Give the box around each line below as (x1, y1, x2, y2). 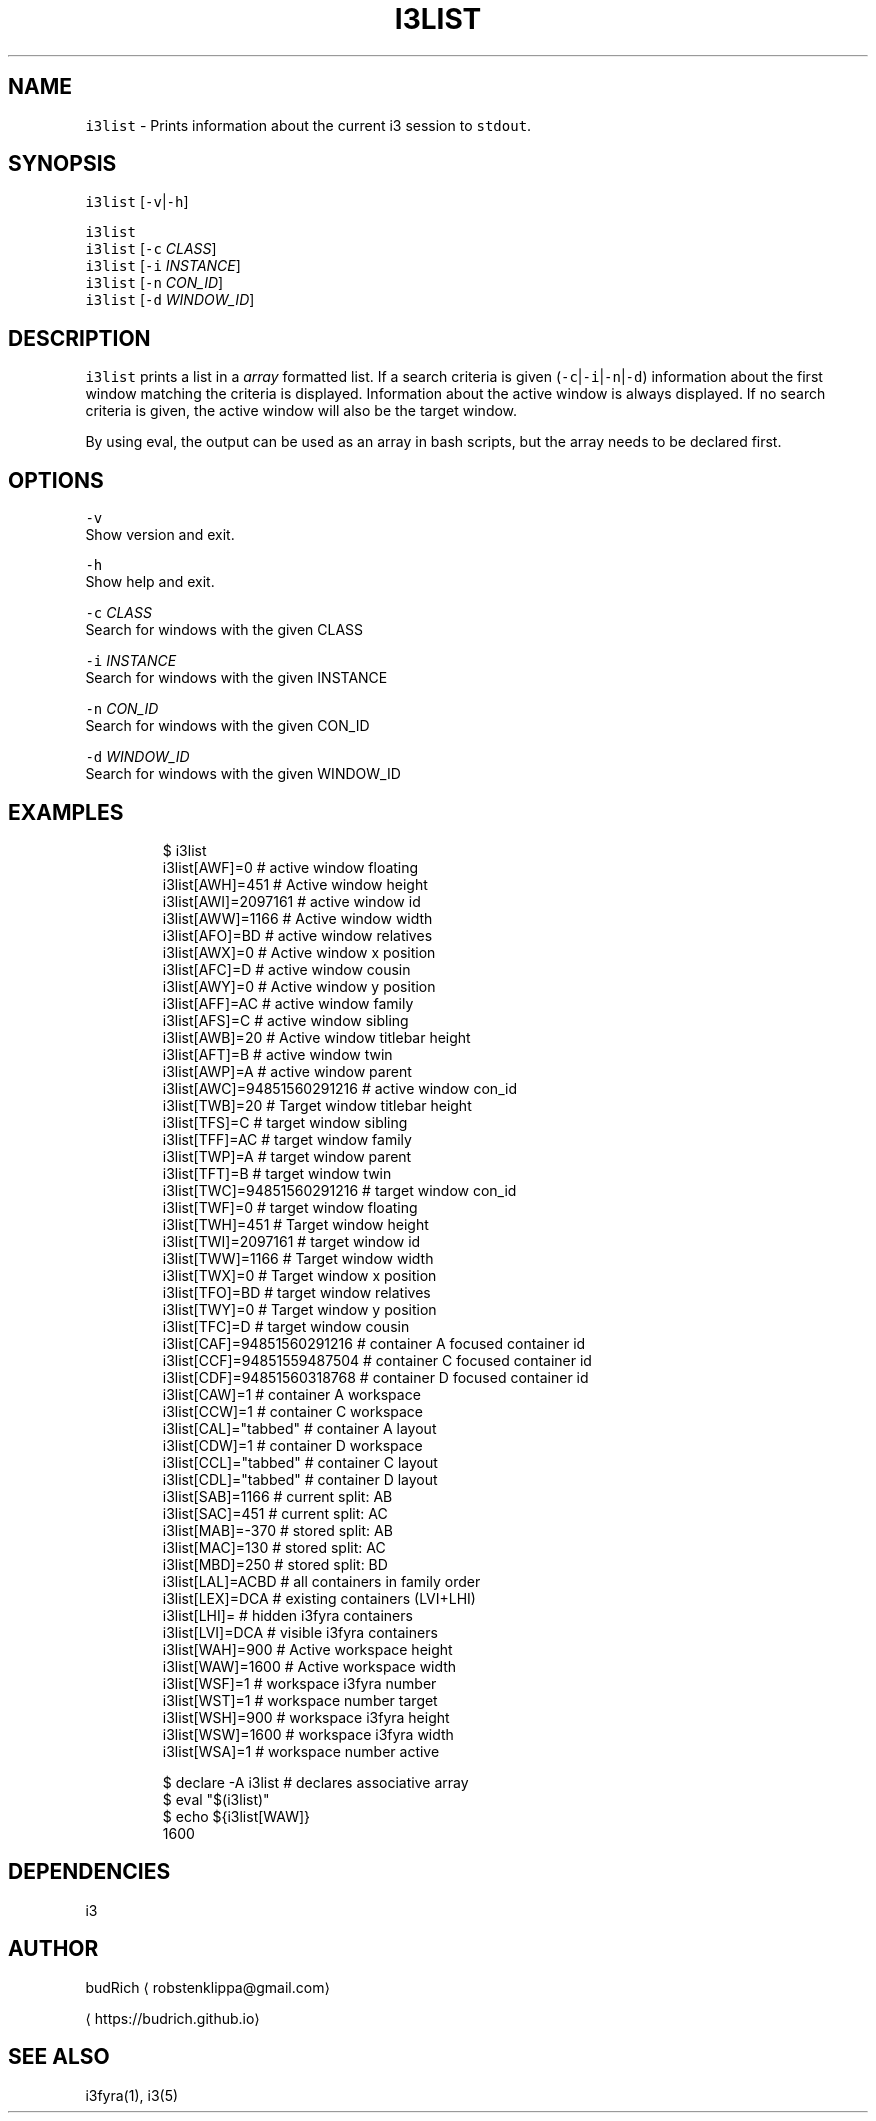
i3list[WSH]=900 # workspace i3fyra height (162, 1708, 450, 1726)
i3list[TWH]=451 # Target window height (162, 1215, 429, 1233)
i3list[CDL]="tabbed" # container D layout (162, 1470, 438, 1488)
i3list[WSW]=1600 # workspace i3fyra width (162, 1725, 454, 1743)
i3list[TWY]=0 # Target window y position (162, 1300, 437, 1318)
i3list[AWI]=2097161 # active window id (162, 892, 421, 910)
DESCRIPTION (8, 325, 151, 351)
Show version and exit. (85, 526, 235, 544)
